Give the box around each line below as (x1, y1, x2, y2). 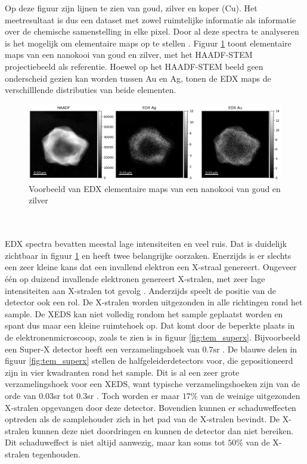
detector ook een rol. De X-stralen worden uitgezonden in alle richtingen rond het (5, 296, 303, 308)
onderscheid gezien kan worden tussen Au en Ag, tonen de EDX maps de (5, 72, 271, 84)
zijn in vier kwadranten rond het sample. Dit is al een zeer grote (5, 366, 240, 378)
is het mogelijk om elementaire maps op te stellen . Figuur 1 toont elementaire (5, 36, 292, 49)
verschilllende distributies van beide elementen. (5, 83, 176, 96)
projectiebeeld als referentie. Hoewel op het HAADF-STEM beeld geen (5, 60, 263, 72)
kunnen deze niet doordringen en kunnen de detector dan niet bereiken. (32, 424, 294, 437)
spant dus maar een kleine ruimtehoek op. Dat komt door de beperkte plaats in (5, 319, 295, 332)
